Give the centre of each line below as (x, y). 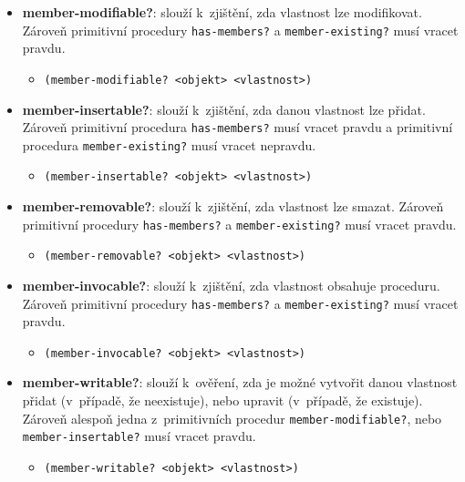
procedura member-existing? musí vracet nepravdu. (169, 144)
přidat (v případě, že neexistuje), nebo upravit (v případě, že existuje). (222, 400)
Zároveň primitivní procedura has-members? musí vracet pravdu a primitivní (238, 127)
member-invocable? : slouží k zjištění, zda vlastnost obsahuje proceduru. (231, 285)
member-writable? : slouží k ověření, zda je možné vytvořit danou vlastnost (240, 382)
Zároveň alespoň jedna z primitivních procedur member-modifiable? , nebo (232, 418)
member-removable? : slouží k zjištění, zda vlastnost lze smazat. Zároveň (233, 206)
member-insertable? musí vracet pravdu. (139, 436)
